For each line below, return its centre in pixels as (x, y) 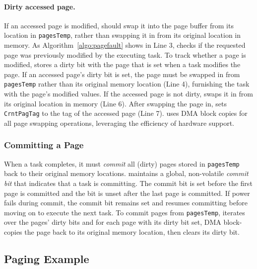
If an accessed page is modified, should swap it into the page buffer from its (119, 25)
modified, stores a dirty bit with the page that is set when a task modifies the (122, 64)
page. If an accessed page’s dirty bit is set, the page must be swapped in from (122, 74)
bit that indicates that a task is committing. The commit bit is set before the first (128, 183)
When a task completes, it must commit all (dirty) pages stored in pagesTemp (122, 163)
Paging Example (47, 259)
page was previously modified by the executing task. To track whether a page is (125, 54)
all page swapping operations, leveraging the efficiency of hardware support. (119, 123)
